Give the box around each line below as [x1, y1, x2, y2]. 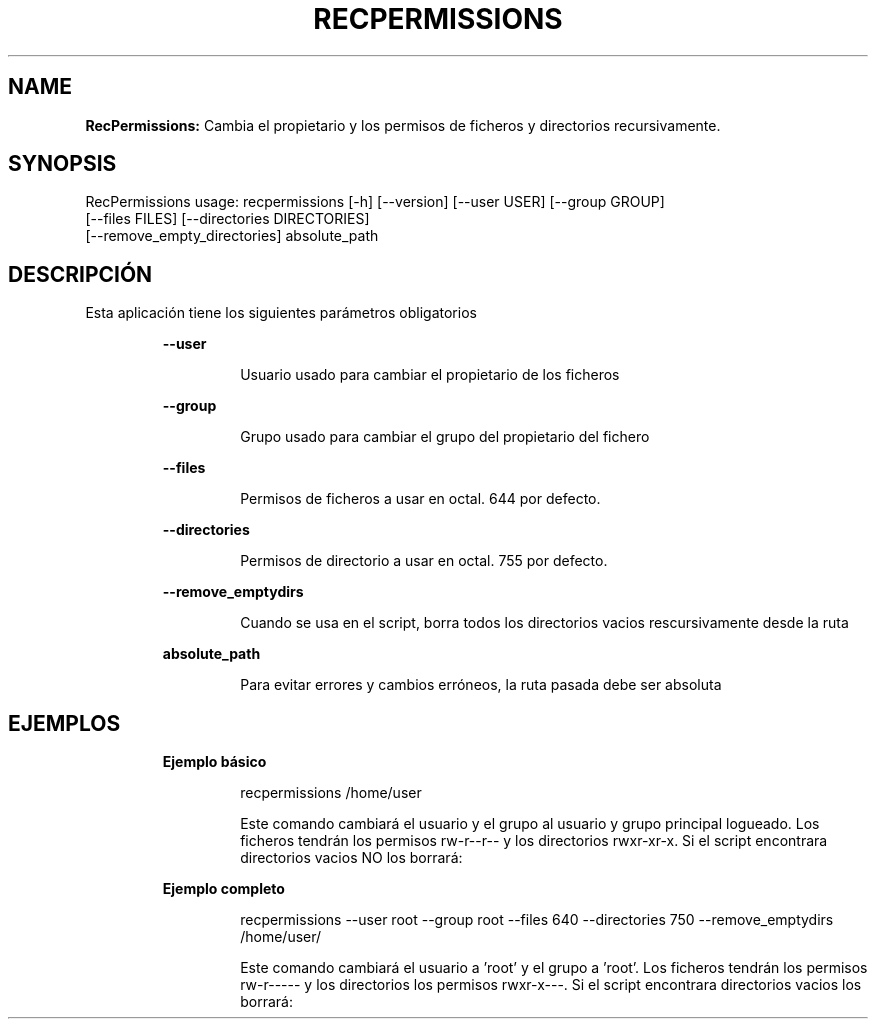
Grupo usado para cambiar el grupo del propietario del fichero [240, 428, 650, 446]
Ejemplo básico [162, 753, 267, 771]
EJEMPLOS [8, 710, 121, 736]
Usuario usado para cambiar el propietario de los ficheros [240, 366, 620, 384]
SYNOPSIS [8, 151, 117, 177]
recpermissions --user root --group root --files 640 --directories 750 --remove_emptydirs [240, 911, 834, 929]
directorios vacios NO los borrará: [240, 849, 463, 867]
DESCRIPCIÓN [8, 261, 153, 287]
